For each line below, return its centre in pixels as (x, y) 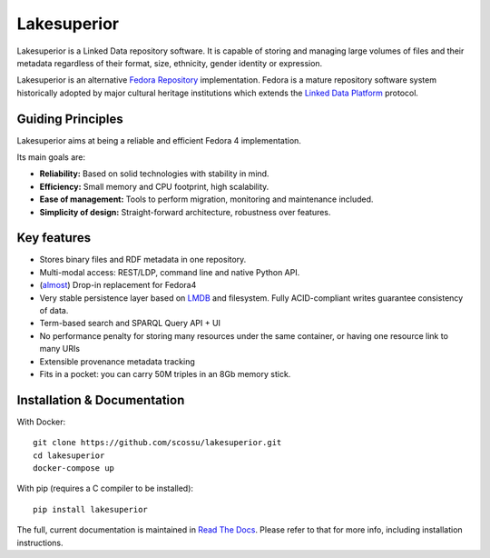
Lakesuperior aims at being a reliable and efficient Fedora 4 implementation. (159, 140)
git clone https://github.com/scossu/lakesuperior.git (157, 443)
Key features (54, 238)
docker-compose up (74, 468)
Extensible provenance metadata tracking (117, 361)
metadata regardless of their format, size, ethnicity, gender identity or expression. (170, 63)
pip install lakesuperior (91, 509)
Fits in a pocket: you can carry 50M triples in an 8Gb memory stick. (165, 374)
